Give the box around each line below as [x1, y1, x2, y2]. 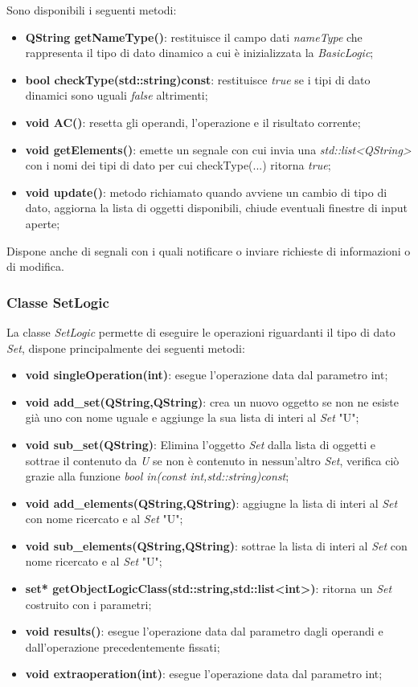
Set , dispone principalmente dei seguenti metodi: [6, 339, 245, 356]
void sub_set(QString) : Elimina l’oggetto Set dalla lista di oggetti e [25, 436, 375, 452]
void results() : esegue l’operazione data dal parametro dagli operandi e [25, 623, 383, 640]
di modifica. [6, 258, 64, 275]
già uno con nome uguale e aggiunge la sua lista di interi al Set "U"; [25, 409, 359, 426]
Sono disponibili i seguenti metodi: [6, 2, 177, 18]
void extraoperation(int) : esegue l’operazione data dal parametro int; [25, 665, 383, 682]
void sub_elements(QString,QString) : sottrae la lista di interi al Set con [25, 537, 408, 554]
